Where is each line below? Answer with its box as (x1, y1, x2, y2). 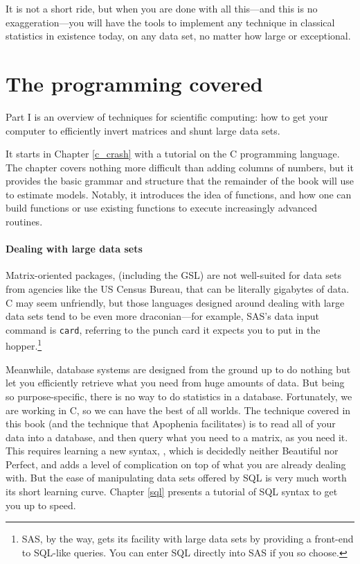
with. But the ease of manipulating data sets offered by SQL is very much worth (6, 470, 347, 485)
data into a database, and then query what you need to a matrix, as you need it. (6, 429, 348, 444)
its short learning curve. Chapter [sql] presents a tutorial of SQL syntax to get (6, 484, 338, 499)
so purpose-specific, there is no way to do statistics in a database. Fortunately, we (6, 388, 352, 403)
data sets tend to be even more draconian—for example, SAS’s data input (6, 309, 320, 323)
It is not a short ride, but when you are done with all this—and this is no (6, 1, 318, 15)
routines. (6, 214, 43, 229)
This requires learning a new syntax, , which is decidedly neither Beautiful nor (6, 443, 339, 458)
